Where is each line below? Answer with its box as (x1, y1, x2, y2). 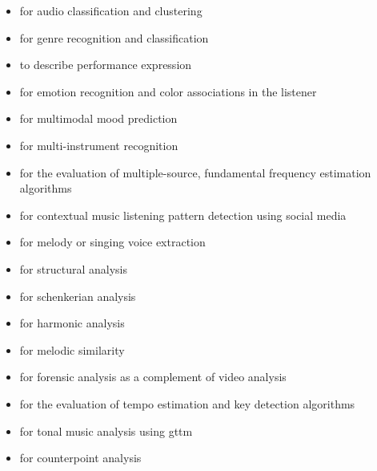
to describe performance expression (19, 56, 192, 73)
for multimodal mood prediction (19, 110, 178, 127)
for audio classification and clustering (19, 2, 203, 18)
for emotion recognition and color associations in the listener (19, 83, 317, 99)
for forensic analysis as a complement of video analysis (19, 368, 287, 385)
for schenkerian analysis (19, 287, 136, 304)
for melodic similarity (19, 341, 125, 358)
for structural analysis (19, 260, 127, 277)
